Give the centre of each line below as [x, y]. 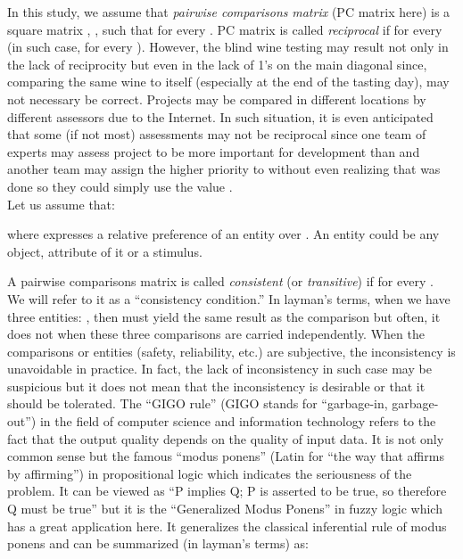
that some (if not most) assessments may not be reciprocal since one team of [217, 134]
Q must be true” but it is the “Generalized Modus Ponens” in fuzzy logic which [225, 509]
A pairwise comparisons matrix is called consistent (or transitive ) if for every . [220, 281]
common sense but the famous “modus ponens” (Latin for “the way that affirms [226, 456]
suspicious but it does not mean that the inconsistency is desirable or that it [216, 386]
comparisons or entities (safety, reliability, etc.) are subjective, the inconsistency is [231, 351]
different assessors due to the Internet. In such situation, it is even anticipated [220, 116]
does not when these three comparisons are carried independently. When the [216, 334]
